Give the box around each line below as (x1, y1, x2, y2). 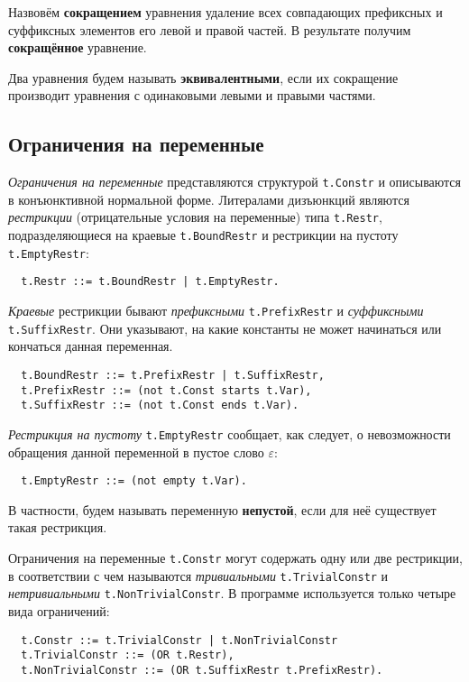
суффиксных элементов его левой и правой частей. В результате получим (8, 20, 411, 39)
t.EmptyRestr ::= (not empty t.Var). (21, 475, 247, 488)
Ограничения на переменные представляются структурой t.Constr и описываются (8, 172, 461, 191)
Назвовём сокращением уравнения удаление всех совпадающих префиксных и (8, 3, 443, 21)
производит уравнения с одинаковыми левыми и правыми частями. (8, 86, 376, 105)
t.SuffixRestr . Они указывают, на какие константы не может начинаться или (8, 318, 442, 337)
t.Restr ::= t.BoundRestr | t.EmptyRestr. (21, 275, 280, 289)
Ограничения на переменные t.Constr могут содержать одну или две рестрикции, (8, 548, 463, 567)
